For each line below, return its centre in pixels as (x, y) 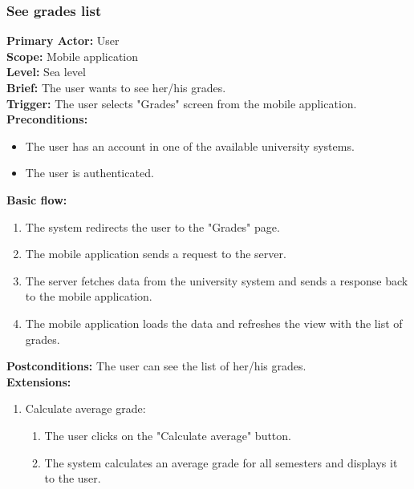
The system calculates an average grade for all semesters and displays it (221, 462)
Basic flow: (37, 199)
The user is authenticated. (89, 173)
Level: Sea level (46, 72)
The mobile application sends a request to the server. (156, 254)
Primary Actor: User (63, 40)
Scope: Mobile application (73, 56)
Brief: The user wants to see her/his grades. (116, 87)
